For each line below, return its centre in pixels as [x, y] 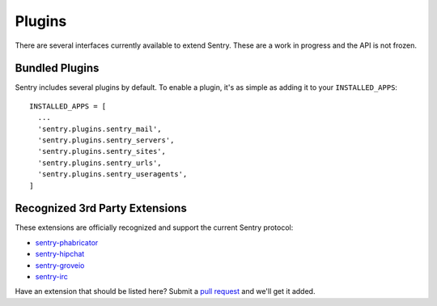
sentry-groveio [60, 265]
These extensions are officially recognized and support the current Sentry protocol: [154, 227]
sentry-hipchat [60, 254]
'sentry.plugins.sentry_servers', [106, 140]
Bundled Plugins [57, 68]
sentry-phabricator [67, 242]
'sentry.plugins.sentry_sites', [102, 151]
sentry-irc [52, 277]
